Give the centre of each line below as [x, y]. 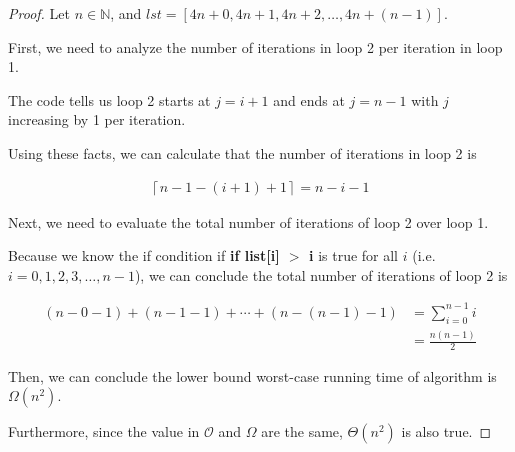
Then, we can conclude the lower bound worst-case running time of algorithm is [252, 375]
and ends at [309, 99]
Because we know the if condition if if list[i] [144, 255]
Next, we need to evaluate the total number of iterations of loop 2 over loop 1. [248, 221]
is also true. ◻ [446, 431]
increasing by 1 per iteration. [97, 119]
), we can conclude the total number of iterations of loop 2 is [321, 274]
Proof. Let [39, 13]
